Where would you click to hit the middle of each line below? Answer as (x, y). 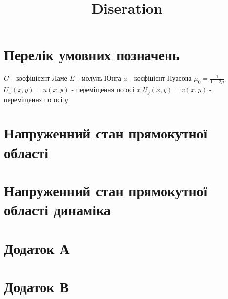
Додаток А (37, 248)
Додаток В (36, 286)
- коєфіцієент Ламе (39, 78)
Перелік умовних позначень (92, 55)
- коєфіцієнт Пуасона (161, 78)
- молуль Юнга (99, 78)
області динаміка (57, 210)
